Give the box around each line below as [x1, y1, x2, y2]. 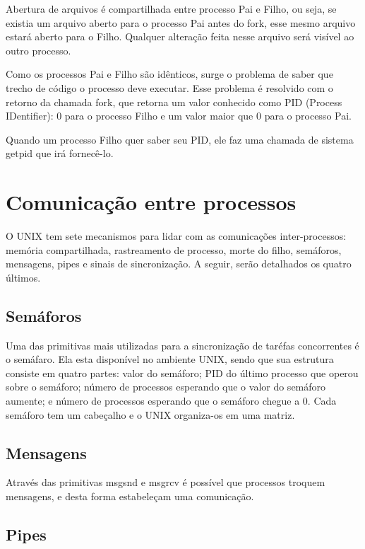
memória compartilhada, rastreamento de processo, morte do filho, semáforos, [6, 242, 342, 257]
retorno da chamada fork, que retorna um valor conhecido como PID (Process [6, 94, 342, 109]
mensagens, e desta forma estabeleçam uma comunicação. [6, 489, 254, 503]
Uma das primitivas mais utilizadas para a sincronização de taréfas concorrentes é [6, 337, 359, 352]
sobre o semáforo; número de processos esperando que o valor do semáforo [6, 379, 326, 394]
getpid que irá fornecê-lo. [6, 146, 114, 161]
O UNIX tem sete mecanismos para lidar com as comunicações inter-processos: [6, 229, 347, 243]
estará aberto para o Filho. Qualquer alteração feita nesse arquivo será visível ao [6, 29, 354, 44]
